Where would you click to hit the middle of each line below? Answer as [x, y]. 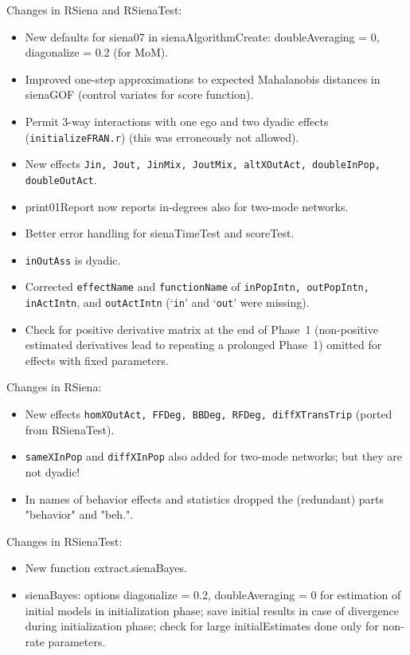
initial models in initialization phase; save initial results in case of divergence [212, 610]
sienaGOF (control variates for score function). [139, 94]
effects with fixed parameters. [97, 360]
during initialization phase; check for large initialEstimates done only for [202, 626]
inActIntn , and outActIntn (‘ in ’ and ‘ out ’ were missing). [167, 302]
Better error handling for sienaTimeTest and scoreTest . [160, 233]
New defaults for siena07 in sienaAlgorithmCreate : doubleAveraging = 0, [202, 36]
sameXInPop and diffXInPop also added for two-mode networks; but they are [214, 456]
